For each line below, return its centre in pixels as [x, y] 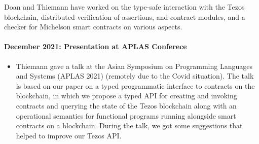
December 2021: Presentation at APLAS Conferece [96, 46]
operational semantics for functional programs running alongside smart [126, 115]
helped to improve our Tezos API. [69, 135]
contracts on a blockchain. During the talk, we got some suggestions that [129, 125]
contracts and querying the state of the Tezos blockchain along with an [126, 105]
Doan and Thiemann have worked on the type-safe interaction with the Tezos [124, 7]
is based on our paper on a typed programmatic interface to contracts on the [135, 85]
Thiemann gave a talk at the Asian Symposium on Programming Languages [134, 66]
